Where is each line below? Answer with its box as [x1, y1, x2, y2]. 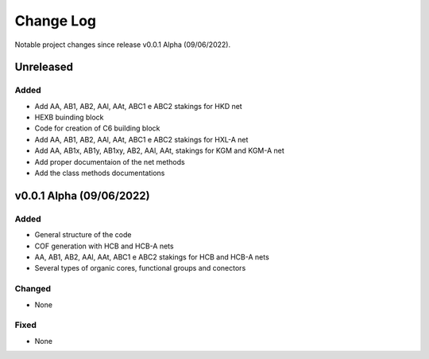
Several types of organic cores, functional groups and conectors [34, 263, 246, 273]
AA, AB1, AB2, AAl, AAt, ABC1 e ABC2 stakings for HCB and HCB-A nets [34, 252, 269, 262]
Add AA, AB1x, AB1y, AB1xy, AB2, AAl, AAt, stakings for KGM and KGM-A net [34, 146, 285, 155]
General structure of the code [34, 230, 132, 240]
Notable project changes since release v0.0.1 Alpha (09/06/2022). [14, 40, 230, 49]
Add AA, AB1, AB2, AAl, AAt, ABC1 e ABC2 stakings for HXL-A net [34, 135, 249, 144]
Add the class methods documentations [34, 168, 165, 178]
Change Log [14, 12, 97, 29]
